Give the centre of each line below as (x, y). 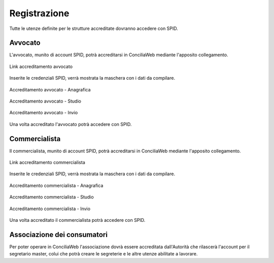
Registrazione (39, 13)
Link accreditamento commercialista (47, 162)
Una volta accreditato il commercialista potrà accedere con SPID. (77, 220)
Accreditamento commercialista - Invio (50, 209)
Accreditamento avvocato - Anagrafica (50, 89)
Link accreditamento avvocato (41, 67)
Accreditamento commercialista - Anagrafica (56, 185)
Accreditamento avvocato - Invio (44, 113)
